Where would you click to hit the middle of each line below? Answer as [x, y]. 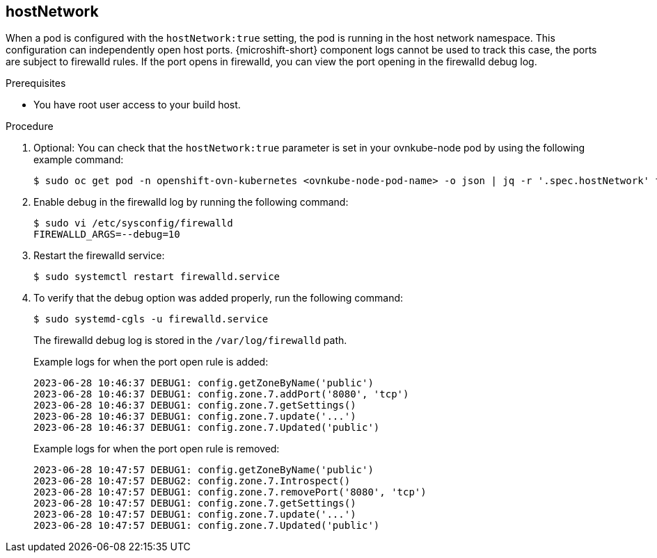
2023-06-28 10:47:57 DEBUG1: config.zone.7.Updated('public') [207, 526]
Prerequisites [36, 83]
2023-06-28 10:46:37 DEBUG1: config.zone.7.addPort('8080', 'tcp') [221, 394]
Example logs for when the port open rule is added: [151, 362]
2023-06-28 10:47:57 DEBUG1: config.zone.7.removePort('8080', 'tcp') [230, 492]
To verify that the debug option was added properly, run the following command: [219, 298]
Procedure [30, 126]
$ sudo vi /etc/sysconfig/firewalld [133, 223]
